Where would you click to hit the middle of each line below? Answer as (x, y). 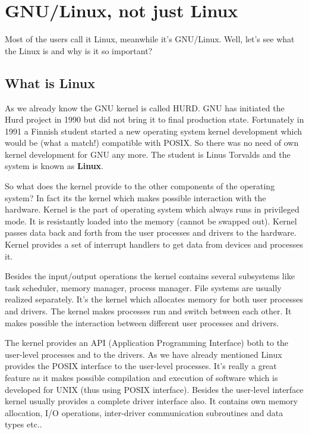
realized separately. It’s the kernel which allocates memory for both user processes (154, 299)
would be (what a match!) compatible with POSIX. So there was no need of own (152, 143)
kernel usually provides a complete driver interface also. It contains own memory (152, 401)
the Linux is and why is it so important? (79, 50)
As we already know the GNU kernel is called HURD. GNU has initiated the (145, 107)
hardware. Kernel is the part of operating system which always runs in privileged (152, 209)
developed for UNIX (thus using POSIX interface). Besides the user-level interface (154, 389)
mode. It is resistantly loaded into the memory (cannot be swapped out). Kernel (151, 221)
